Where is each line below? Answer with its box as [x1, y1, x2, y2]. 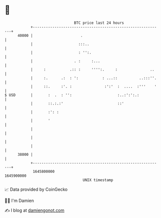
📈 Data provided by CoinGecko [4, 186, 68, 192]
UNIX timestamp [82, 177, 113, 183]
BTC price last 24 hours [74, 20, 124, 25]
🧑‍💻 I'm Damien [4, 198, 34, 203]
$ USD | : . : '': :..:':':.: [4, 92, 139, 98]
